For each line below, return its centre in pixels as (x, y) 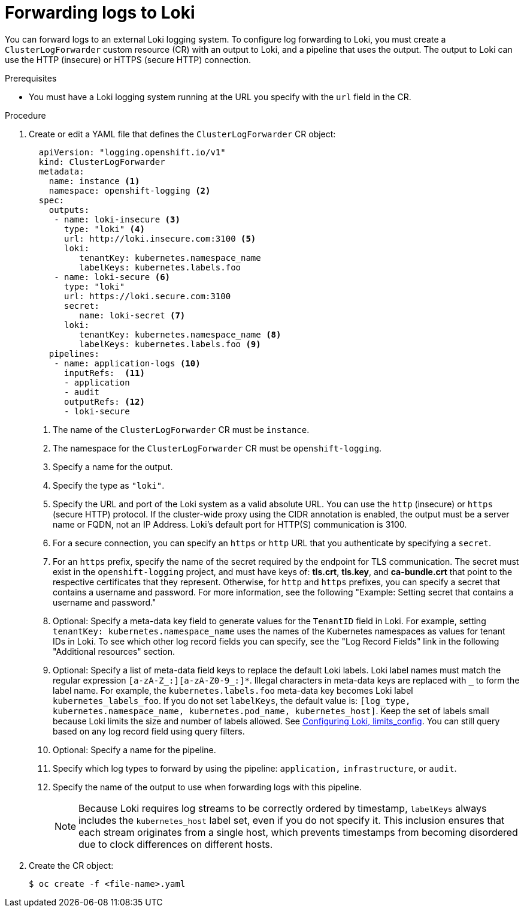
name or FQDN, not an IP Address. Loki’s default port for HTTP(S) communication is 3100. (230, 524)
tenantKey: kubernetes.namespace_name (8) (180, 334)
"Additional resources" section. (114, 651)
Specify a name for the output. (113, 466)
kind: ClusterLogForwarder (102, 162)
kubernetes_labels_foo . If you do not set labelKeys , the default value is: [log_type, (232, 700)
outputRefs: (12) (105, 401)
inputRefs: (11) (105, 373)
